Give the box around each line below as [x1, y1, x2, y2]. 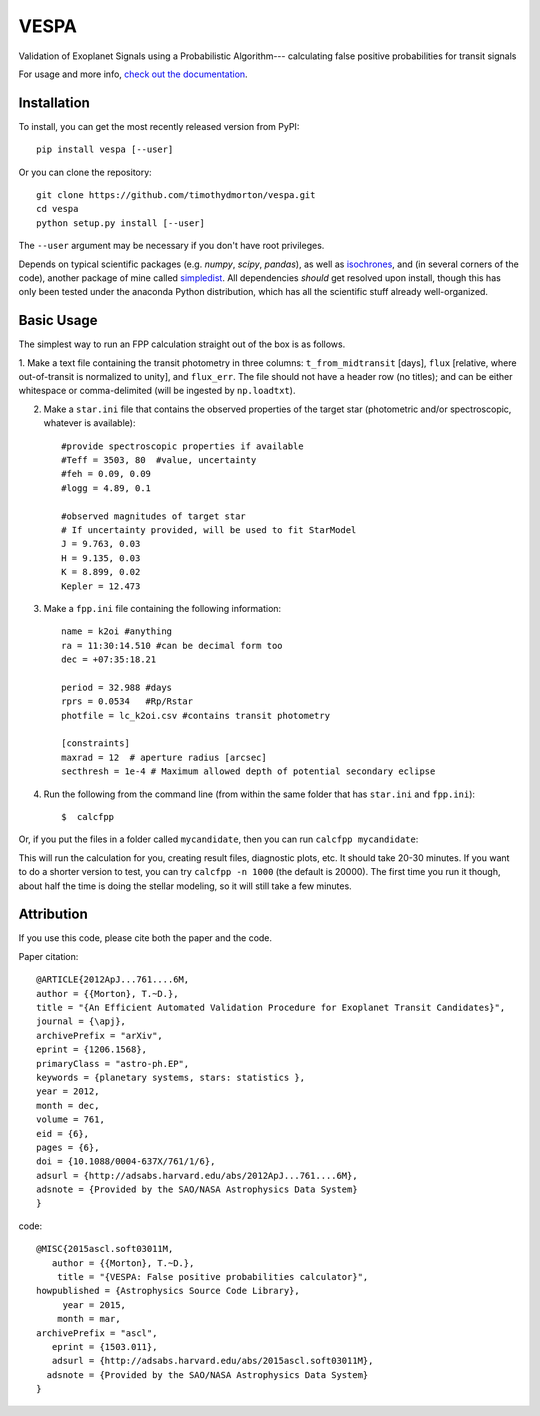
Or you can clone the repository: [18, 166, 152, 178]
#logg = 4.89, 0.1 [61, 482, 152, 494]
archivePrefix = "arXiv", [36, 1030, 164, 1041]
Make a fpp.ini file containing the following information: [43, 602, 282, 614]
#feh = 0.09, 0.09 [61, 468, 152, 480]
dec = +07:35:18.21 [61, 654, 157, 665]
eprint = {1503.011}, [51, 1341, 158, 1352]
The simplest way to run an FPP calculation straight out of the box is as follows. [18, 338, 346, 350]
